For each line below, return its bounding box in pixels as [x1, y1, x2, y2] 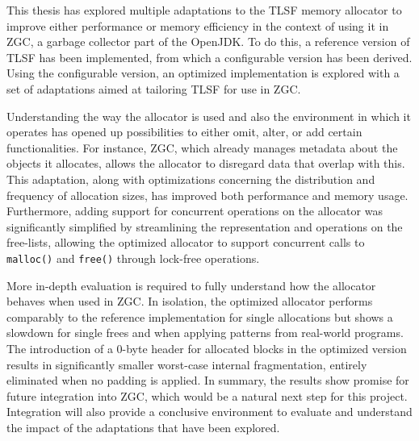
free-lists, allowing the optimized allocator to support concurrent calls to [6, 234, 365, 251]
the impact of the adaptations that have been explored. [6, 418, 280, 435]
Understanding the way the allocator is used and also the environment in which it [6, 107, 411, 124]
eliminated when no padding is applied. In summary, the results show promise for [6, 372, 409, 389]
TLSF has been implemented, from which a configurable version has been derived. [6, 48, 413, 65]
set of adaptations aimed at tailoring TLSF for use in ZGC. [6, 80, 301, 97]
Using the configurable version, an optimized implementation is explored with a [6, 64, 400, 81]
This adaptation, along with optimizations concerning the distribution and [6, 170, 375, 187]
